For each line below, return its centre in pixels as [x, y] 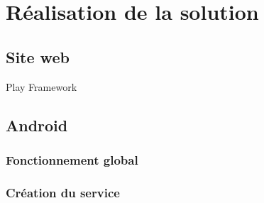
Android [37, 125]
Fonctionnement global [72, 159]
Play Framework [42, 86]
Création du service [63, 192]
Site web [38, 56]
